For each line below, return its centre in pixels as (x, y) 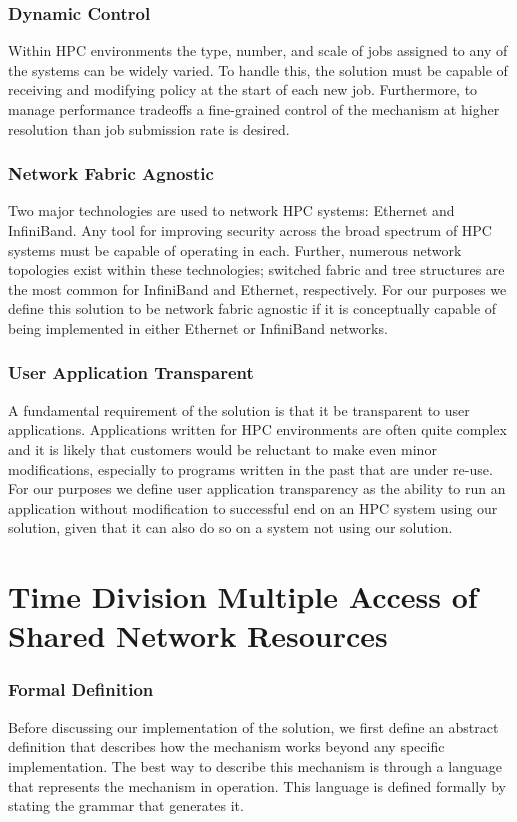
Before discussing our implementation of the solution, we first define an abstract (253, 726)
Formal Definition (81, 689)
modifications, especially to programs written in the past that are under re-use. (250, 468)
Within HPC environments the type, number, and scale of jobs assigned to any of (258, 50)
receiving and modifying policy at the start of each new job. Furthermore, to (243, 89)
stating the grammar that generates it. (126, 805)
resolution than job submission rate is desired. (149, 128)
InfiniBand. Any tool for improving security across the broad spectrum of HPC (250, 230)
